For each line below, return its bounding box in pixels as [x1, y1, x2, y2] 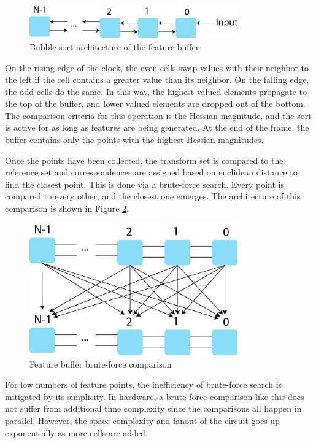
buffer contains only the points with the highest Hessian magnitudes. [5, 133, 264, 146]
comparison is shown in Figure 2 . [5, 202, 129, 215]
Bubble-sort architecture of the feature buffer [29, 40, 199, 53]
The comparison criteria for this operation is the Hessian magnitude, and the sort [5, 109, 312, 121]
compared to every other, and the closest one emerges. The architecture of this [5, 190, 301, 202]
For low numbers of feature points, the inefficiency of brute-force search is [5, 378, 282, 391]
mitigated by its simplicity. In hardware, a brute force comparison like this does [5, 390, 304, 403]
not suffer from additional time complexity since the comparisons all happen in [5, 402, 302, 415]
